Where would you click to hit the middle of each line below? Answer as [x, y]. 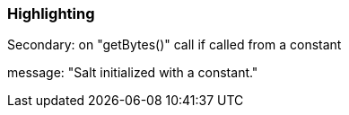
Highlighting [51, 13]
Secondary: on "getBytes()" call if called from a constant [174, 45]
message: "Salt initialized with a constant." [133, 73]
